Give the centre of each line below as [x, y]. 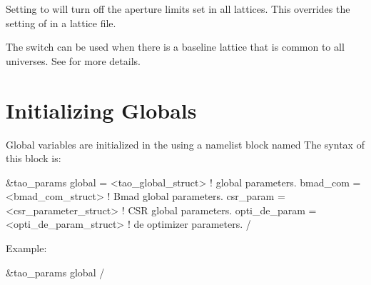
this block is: [34, 158]
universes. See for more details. [73, 60]
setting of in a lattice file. [61, 22]
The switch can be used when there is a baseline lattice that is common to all [175, 47]
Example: [26, 248]
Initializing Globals [101, 110]
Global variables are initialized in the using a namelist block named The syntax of [185, 144]
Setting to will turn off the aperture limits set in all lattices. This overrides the [178, 9]
